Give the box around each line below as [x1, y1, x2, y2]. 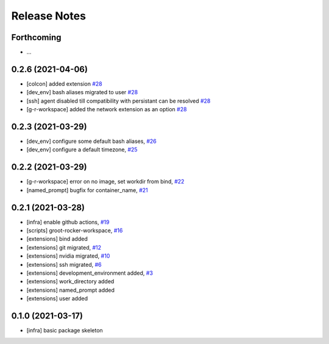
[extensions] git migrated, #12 [26, 244, 102, 251]
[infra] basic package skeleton [26, 327, 103, 334]
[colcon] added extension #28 [26, 80, 103, 88]
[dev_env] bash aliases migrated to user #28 [26, 89, 138, 96]
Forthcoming [11, 32, 62, 43]
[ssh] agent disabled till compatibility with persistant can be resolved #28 [26, 97, 211, 105]
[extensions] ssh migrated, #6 [26, 261, 102, 268]
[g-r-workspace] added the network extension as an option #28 [26, 106, 187, 113]
